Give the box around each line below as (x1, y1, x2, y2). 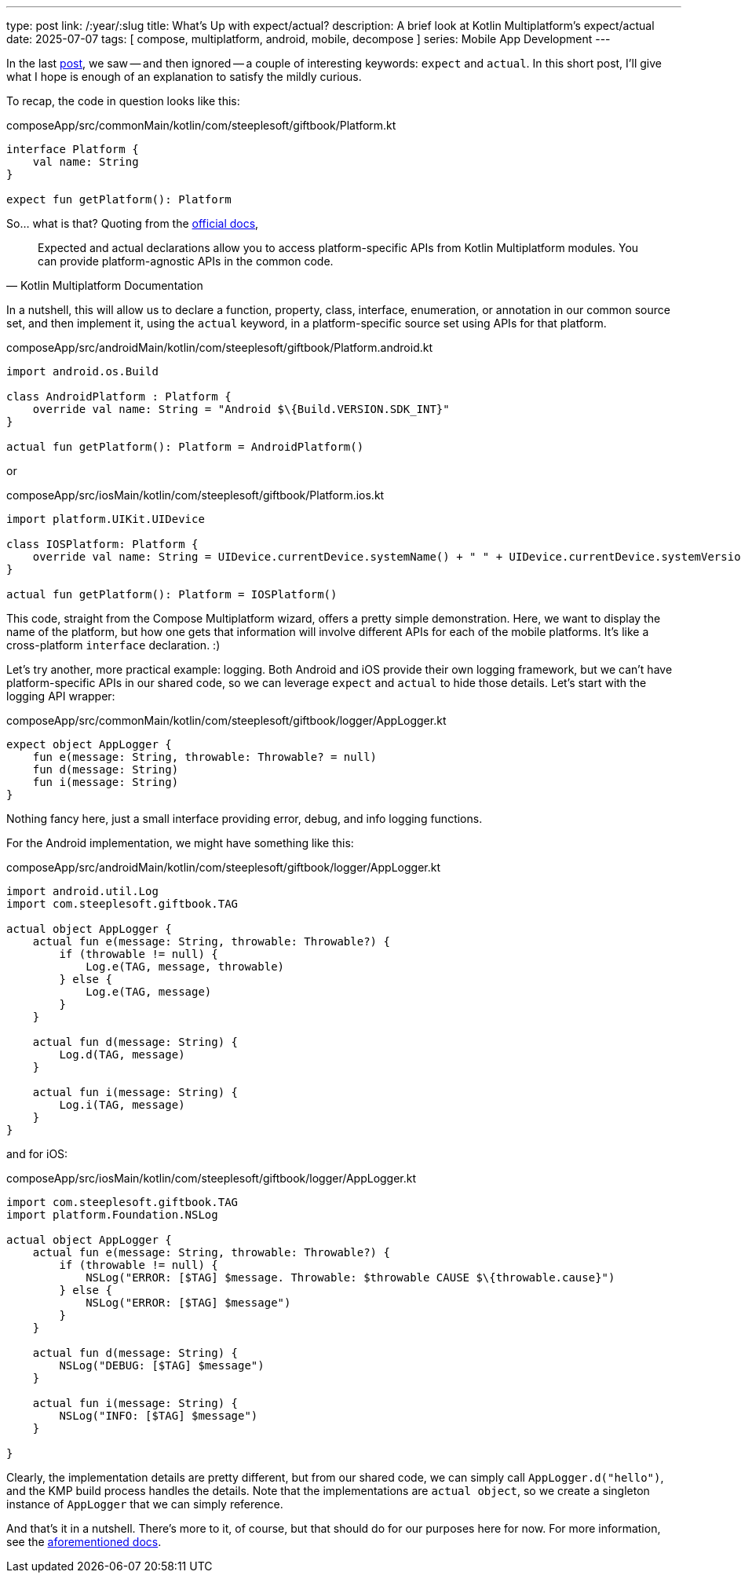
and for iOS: (6, 1147, 68, 1160)
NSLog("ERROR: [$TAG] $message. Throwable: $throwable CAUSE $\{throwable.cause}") (86, 1271, 615, 1284)
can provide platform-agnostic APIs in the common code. (38, 254, 334, 268)
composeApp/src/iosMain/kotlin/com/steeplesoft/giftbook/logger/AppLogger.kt (6, 1171, 417, 1185)
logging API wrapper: (6, 689, 115, 703)
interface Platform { (6, 143, 139, 155)
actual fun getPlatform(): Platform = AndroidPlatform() (6, 440, 364, 453)
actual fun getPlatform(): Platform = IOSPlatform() (6, 588, 338, 601)
